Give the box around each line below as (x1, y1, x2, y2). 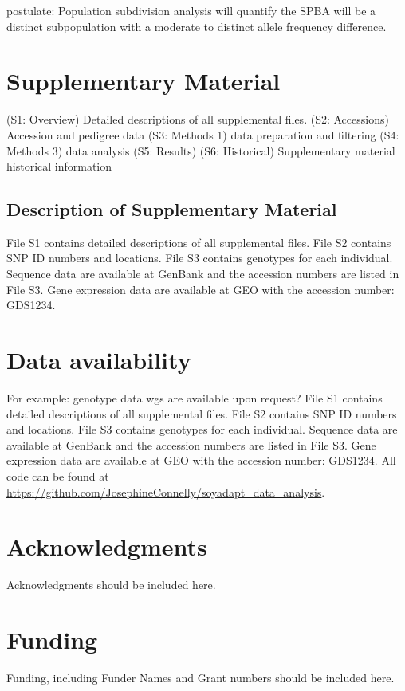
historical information (6, 158, 112, 175)
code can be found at (6, 467, 109, 484)
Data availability (6, 344, 191, 376)
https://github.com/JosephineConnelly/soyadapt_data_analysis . (6, 483, 325, 500)
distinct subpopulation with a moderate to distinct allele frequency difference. (6, 18, 387, 34)
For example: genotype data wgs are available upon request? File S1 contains (6, 389, 383, 406)
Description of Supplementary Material (6, 197, 337, 222)
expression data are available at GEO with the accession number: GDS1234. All (6, 452, 396, 469)
